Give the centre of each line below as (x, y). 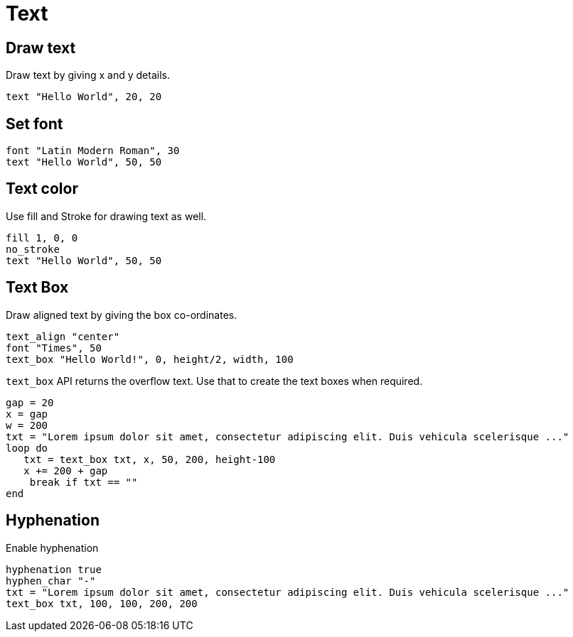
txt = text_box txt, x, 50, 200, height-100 (150, 459)
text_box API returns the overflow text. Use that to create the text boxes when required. (214, 381)
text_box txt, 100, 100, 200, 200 (102, 603)
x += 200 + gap (66, 470)
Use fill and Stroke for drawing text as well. (106, 216)
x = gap (27, 414)
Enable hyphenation (52, 548)
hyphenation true (54, 569)
